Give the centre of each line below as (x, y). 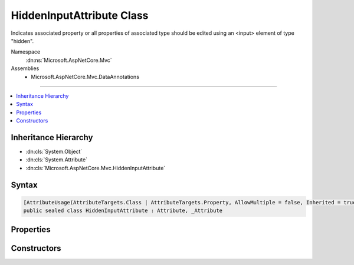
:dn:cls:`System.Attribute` (57, 160)
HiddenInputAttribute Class (80, 15)
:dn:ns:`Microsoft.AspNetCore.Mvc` (69, 60)
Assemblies (25, 68)
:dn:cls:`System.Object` (54, 151)
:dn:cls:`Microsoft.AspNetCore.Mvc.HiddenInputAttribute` (96, 168)
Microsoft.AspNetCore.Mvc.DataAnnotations (85, 77)
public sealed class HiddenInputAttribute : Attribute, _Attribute (123, 211)
